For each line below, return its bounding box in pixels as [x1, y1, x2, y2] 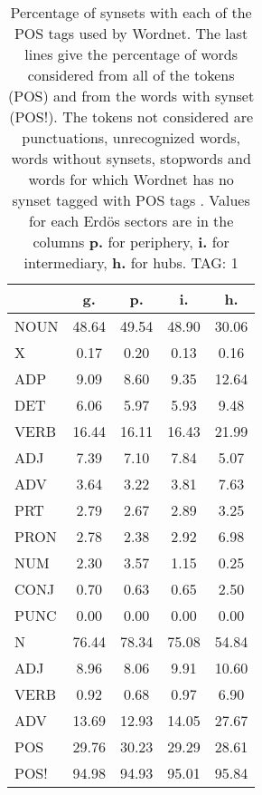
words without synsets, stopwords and [11, 148, 251, 169]
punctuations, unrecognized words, [22, 127, 240, 148]
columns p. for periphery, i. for [33, 231, 229, 252]
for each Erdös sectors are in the [28, 210, 234, 231]
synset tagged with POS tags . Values [12, 189, 250, 210]
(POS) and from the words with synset [8, 85, 255, 106]
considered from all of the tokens [27, 64, 235, 85]
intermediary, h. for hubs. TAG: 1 [23, 252, 239, 273]
